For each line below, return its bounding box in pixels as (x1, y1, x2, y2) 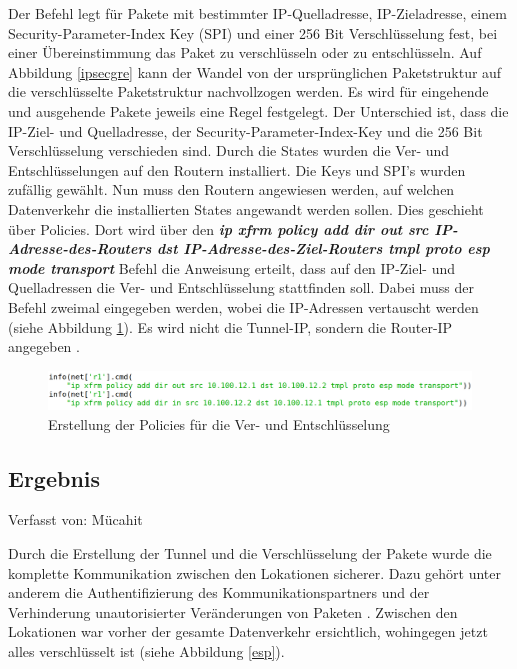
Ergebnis (8, 462, 101, 493)
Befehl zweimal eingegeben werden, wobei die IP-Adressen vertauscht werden (8, 296, 479, 317)
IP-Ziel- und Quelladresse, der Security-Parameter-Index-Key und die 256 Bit (8, 120, 483, 141)
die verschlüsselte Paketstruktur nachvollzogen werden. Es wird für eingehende (8, 81, 489, 102)
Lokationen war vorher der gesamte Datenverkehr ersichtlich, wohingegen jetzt (8, 621, 488, 642)
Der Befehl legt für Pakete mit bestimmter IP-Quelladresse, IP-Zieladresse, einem (8, 3, 507, 23)
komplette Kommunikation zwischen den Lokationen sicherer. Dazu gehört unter (8, 562, 502, 583)
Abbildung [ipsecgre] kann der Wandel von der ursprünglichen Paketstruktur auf (8, 61, 502, 82)
